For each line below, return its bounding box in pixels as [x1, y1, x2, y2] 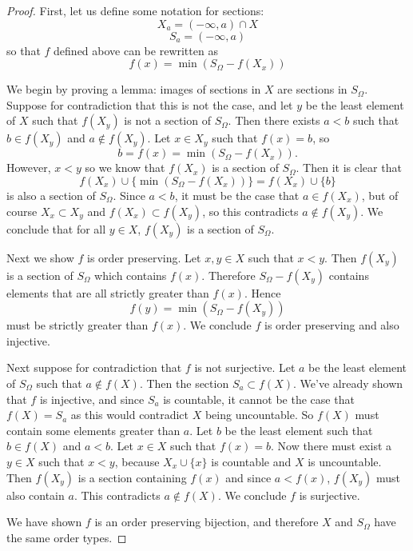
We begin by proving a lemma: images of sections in [6, 81, 261, 98]
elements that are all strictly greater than [6, 284, 209, 301]
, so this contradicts [202, 202, 299, 219]
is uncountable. [308, 453, 382, 469]
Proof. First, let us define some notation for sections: [6, 2, 264, 18]
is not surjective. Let [194, 359, 296, 376]
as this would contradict [70, 406, 189, 423]
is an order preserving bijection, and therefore [94, 513, 319, 530]
